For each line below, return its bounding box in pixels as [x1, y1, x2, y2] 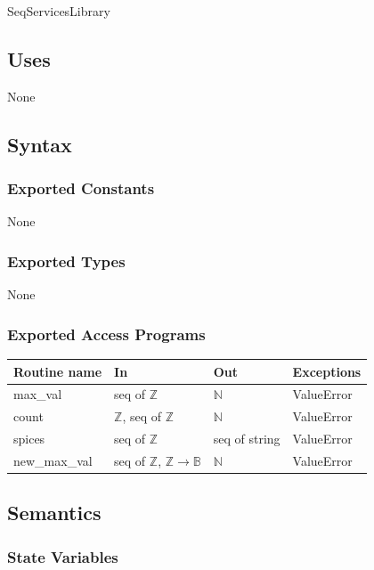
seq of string [213, 429, 280, 448]
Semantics [7, 499, 102, 526]
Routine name [13, 362, 102, 380]
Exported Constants [7, 177, 155, 199]
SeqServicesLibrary [7, 2, 110, 20]
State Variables [7, 545, 118, 567]
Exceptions [292, 362, 362, 380]
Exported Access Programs [7, 322, 206, 345]
